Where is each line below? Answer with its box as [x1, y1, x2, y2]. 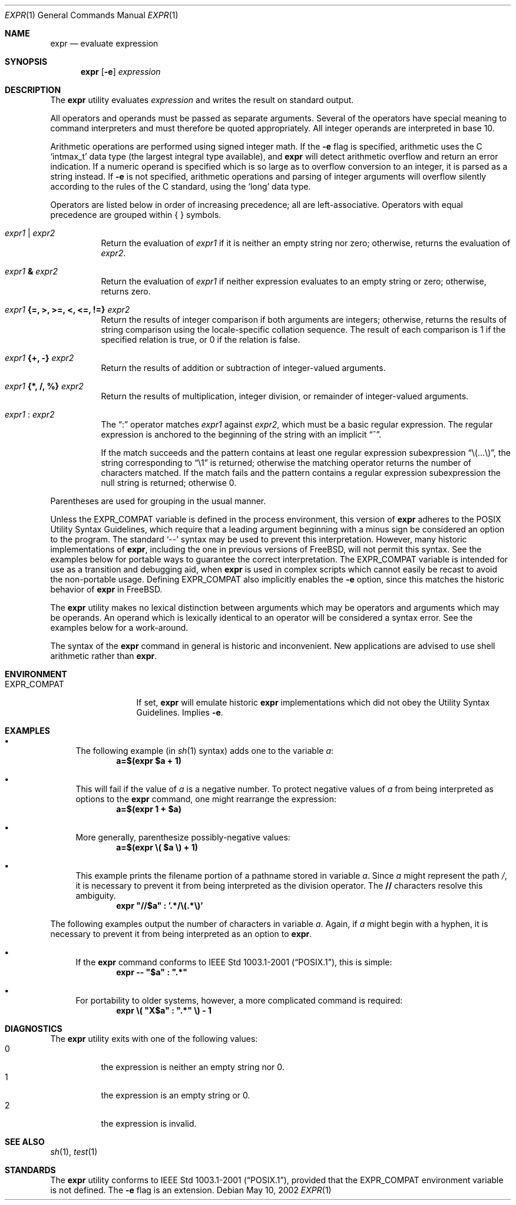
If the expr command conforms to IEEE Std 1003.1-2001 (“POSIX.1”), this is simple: [75, 957, 392, 967]
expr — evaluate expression [50, 38, 158, 48]
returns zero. [101, 286, 151, 296]
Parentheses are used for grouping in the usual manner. [50, 496, 266, 506]
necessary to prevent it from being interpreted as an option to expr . [50, 929, 312, 939]
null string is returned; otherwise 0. [101, 478, 237, 488]
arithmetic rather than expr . [50, 651, 157, 661]
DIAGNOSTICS [5, 1024, 62, 1034]
